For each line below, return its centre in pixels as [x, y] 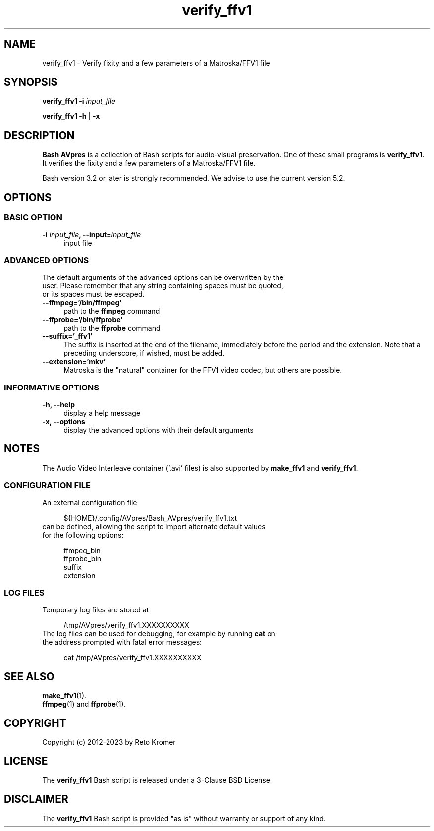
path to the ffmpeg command [112, 311]
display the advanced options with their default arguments [159, 430]
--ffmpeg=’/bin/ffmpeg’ [82, 303]
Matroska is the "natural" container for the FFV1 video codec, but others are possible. [203, 370]
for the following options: [83, 535]
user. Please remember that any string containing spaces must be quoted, [163, 286]
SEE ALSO [29, 676]
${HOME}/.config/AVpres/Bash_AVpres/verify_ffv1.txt [150, 518]
